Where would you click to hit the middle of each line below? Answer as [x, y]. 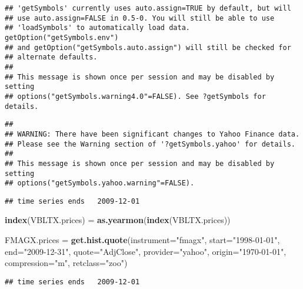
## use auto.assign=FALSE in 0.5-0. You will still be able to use [140, 18]
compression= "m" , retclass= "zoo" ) [66, 263]
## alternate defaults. [51, 57]
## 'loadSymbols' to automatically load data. [97, 28]
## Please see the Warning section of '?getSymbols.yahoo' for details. [150, 144]
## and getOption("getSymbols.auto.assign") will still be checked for [148, 47]
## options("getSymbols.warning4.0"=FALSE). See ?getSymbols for [135, 96]
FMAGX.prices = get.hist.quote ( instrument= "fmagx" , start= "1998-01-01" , [142, 240]
